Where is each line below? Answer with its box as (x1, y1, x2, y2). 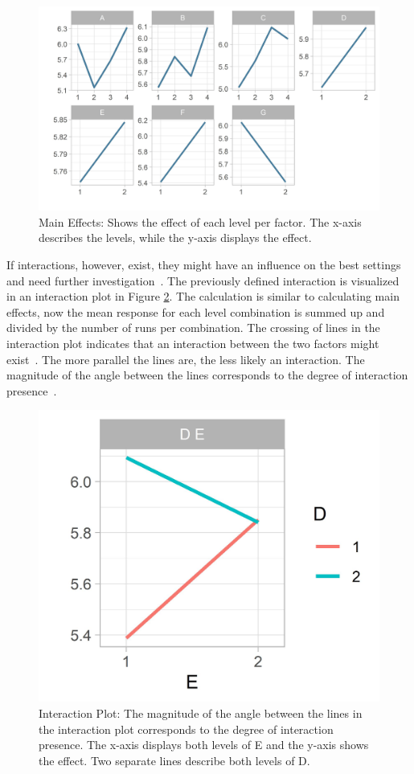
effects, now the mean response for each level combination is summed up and (6, 303, 385, 320)
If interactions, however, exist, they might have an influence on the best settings (6, 256, 401, 273)
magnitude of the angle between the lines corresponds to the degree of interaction (6, 367, 408, 383)
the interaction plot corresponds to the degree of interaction (39, 720, 334, 737)
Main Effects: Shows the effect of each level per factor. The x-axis (39, 213, 362, 230)
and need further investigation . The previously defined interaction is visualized (6, 272, 400, 289)
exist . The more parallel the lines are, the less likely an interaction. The (6, 350, 365, 367)
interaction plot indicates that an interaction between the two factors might (6, 334, 379, 351)
